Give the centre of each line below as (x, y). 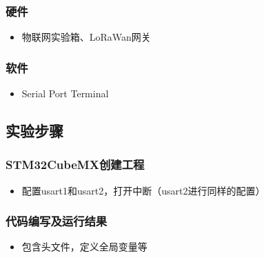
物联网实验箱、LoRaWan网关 (86, 37)
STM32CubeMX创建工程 (75, 165)
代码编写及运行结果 (57, 221)
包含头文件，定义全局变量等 (84, 247)
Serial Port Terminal (65, 93)
